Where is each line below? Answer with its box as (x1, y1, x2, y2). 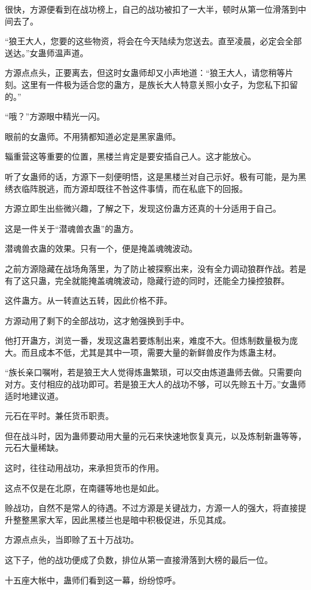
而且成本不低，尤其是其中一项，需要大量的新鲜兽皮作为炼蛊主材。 (21, 346, 281, 358)
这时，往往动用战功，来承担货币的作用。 (5, 461, 164, 474)
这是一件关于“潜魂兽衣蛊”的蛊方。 (5, 222, 139, 234)
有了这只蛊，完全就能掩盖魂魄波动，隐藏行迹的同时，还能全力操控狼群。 (5, 274, 289, 286)
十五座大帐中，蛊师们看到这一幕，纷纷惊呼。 (5, 573, 181, 586)
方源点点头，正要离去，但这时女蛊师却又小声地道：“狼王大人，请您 (5, 66, 269, 79)
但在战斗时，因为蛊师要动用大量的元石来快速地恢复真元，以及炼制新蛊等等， (5, 429, 306, 442)
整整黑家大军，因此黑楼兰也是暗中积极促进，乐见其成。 (13, 513, 231, 525)
